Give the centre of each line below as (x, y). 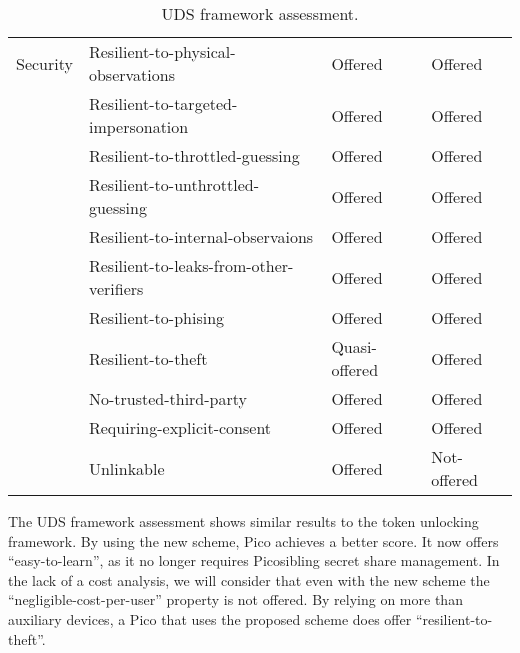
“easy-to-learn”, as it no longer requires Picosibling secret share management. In (254, 560)
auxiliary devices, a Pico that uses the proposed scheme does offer (210, 618)
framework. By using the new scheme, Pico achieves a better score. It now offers (253, 540)
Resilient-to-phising (156, 317)
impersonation (138, 126)
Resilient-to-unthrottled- (174, 184)
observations (131, 74)
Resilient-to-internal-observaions (201, 236)
